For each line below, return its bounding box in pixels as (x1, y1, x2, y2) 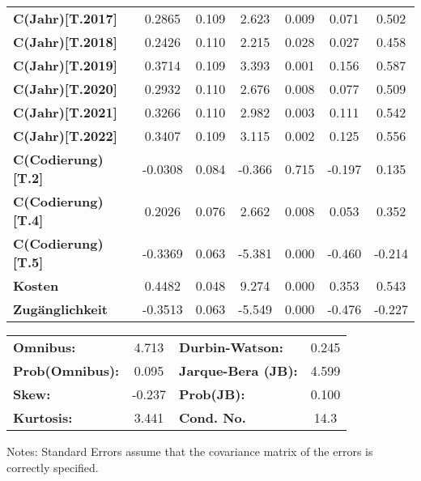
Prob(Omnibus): (13, 361, 120, 380)
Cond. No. (178, 408, 246, 427)
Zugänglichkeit (13, 300, 108, 318)
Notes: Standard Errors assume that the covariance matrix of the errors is (6, 443, 373, 459)
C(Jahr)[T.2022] (13, 126, 117, 145)
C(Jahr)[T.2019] (13, 56, 117, 74)
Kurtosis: (13, 408, 73, 427)
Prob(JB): (178, 385, 245, 403)
